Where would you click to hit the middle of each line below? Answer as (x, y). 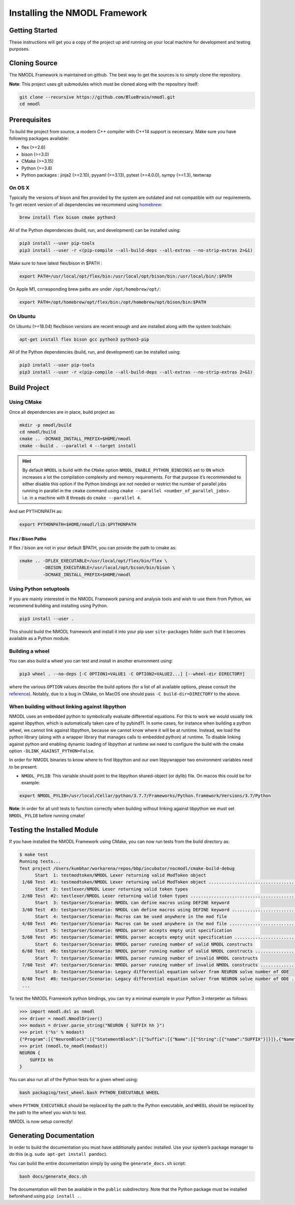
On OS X (19, 187)
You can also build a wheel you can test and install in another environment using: (91, 661)
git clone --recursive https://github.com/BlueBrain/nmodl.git (97, 97)
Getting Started (33, 30)
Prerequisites (30, 120)
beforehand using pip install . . (45, 1196)
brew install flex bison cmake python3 (67, 218)
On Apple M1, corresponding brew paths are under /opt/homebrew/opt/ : (85, 289)
